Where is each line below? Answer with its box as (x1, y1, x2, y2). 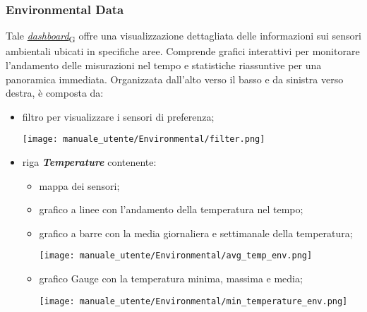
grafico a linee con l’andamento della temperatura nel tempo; (39, 202, 303, 217)
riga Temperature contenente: (22, 154, 157, 169)
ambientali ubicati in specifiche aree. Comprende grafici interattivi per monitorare (6, 44, 360, 59)
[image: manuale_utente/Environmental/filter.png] (22, 134, 265, 145)
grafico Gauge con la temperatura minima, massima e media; (39, 271, 303, 285)
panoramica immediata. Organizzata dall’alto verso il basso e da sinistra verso (6, 71, 344, 86)
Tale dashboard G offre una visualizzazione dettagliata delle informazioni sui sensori (6, 28, 361, 45)
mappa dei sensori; (39, 178, 120, 193)
